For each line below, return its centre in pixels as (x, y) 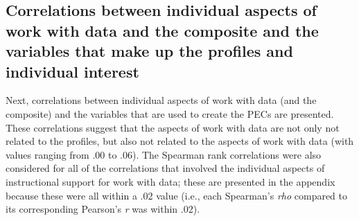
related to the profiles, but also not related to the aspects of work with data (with (180, 141)
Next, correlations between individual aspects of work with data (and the (161, 100)
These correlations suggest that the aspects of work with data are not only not (173, 127)
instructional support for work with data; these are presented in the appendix (170, 181)
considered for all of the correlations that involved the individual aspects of (165, 168)
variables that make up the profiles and (149, 51)
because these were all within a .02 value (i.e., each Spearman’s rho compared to (177, 195)
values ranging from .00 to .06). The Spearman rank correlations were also (164, 154)
